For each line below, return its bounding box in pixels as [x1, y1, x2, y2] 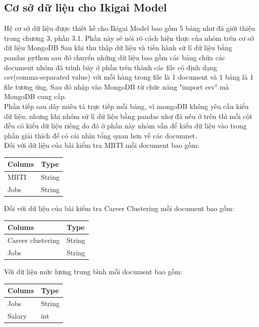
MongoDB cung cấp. [4, 91, 67, 102]
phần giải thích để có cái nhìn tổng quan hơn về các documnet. [4, 130, 197, 140]
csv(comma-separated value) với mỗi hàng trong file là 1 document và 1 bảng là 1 [4, 72, 254, 82]
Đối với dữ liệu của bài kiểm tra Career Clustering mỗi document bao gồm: [4, 203, 235, 214]
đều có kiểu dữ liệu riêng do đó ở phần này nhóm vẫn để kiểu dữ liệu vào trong [4, 120, 247, 131]
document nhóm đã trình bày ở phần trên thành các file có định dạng [4, 62, 218, 72]
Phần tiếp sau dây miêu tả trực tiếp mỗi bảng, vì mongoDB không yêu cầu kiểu [4, 101, 249, 111]
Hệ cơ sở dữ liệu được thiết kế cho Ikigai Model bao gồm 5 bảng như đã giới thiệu [4, 23, 255, 33]
